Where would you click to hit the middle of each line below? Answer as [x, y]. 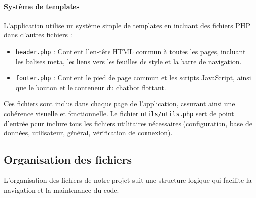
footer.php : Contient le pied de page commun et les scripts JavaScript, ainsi [133, 78]
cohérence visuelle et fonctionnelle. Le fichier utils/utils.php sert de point [119, 114]
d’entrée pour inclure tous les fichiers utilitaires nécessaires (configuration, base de [128, 123]
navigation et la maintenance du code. [62, 189]
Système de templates [42, 6]
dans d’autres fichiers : [38, 35]
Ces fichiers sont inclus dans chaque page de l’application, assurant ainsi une [120, 104]
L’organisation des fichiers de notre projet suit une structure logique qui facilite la [128, 180]
